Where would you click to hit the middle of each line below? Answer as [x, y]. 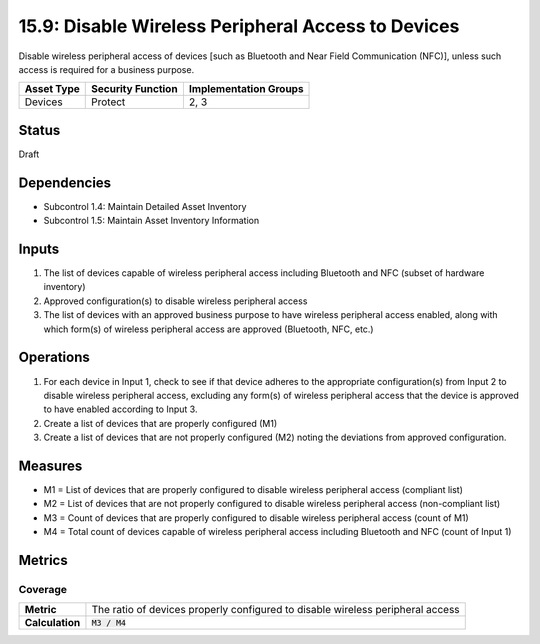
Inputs [39, 248]
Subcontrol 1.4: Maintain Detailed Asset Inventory [145, 206]
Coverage [43, 589]
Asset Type [52, 89]
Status [39, 130]
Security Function [135, 89]
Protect [108, 102]
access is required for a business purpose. [106, 69]
